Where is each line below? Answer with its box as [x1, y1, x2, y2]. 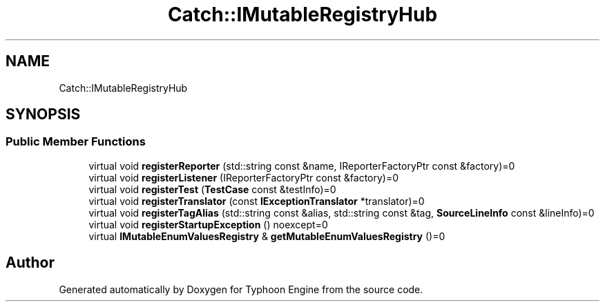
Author [6, 254, 55, 272]
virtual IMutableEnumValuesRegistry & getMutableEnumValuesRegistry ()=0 [88, 230, 445, 242]
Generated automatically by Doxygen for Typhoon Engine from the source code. [59, 283, 423, 295]
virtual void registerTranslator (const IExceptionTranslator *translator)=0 [88, 195, 425, 207]
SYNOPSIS [6, 106, 81, 123]
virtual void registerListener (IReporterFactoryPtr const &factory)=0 [88, 171, 399, 184]
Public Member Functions [6, 135, 146, 149]
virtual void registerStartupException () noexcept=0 [88, 218, 328, 230]
